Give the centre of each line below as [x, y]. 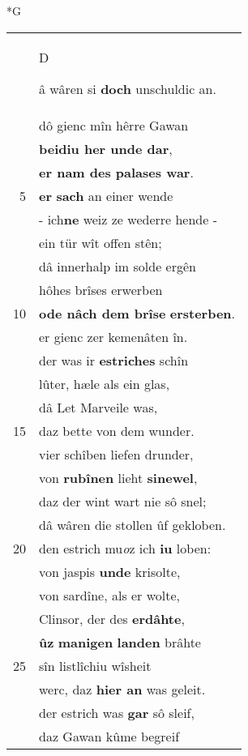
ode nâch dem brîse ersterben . [137, 313]
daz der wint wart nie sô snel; [123, 501]
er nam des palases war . [116, 172]
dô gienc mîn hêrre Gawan [114, 125]
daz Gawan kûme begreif [109, 736]
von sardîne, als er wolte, [110, 595]
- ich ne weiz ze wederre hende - [128, 219]
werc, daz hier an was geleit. [122, 689]
